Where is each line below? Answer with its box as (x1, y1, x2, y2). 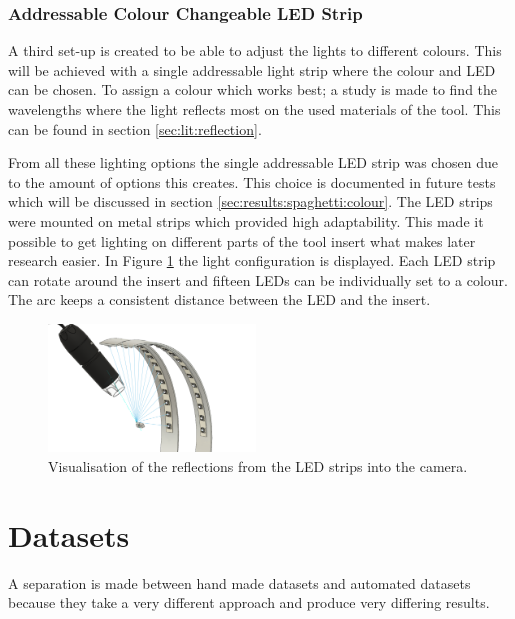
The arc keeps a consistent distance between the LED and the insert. (8, 289, 431, 310)
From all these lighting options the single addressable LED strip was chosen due (8, 152, 498, 173)
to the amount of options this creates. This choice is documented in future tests (8, 171, 496, 192)
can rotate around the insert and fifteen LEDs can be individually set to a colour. (8, 269, 508, 290)
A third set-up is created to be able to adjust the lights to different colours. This (8, 40, 502, 61)
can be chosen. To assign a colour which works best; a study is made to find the (8, 79, 498, 100)
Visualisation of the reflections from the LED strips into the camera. (48, 455, 468, 476)
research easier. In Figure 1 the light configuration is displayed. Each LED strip (8, 250, 496, 271)
